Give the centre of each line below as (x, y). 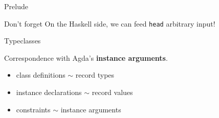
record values (112, 92)
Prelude (16, 6)
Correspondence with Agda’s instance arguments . (86, 57)
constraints (33, 109)
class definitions (41, 75)
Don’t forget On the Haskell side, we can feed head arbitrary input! (110, 23)
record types (95, 75)
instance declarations (49, 92)
